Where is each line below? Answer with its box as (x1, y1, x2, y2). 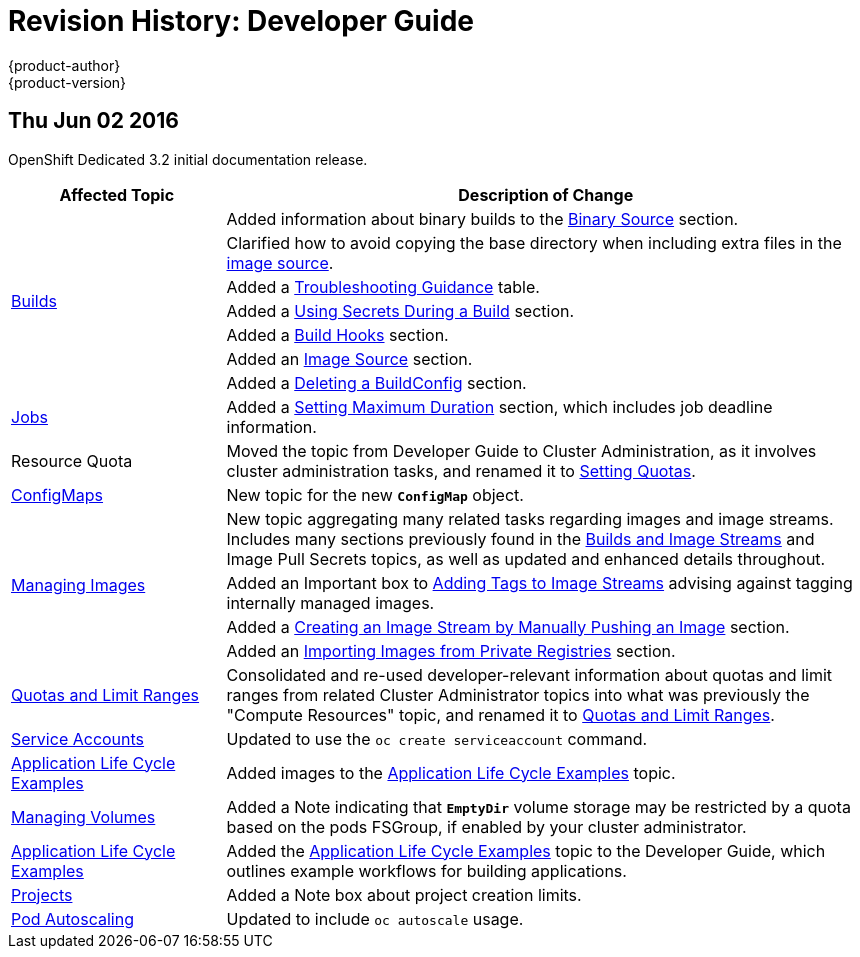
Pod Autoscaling (11, 908, 134, 929)
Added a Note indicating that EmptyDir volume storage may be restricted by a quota (226, 796, 851, 817)
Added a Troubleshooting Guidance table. (226, 276, 540, 297)
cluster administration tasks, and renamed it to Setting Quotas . (226, 460, 696, 481)
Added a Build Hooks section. (226, 324, 449, 345)
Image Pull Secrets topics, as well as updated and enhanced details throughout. (226, 548, 826, 569)
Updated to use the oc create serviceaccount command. (226, 728, 648, 749)
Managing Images (11, 574, 146, 595)
